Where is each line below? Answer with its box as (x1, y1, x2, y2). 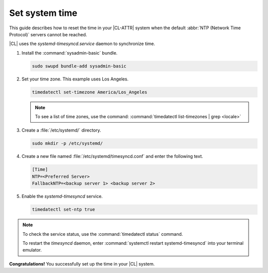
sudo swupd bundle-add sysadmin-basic (32, 63, 127, 69)
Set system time (9, 7, 78, 18)
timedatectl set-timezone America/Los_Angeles (32, 89, 147, 95)
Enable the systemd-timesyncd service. (21, 194, 103, 200)
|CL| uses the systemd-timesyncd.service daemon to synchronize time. (9, 41, 155, 47)
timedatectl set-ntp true (32, 206, 95, 212)
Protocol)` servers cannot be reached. (9, 31, 87, 37)
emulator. (22, 247, 42, 253)
